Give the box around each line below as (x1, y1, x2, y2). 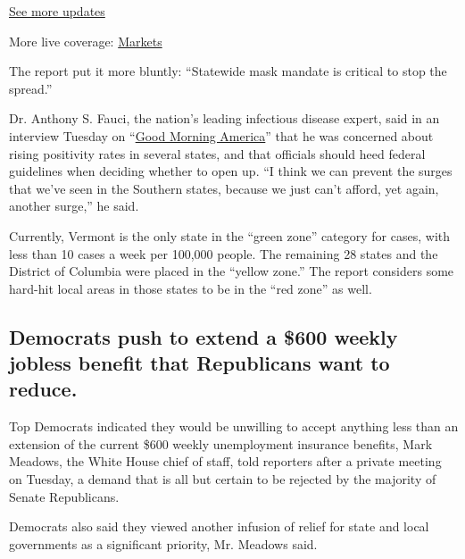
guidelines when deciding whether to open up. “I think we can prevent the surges (9, 162, 453, 180)
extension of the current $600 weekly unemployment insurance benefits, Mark (9, 434, 433, 453)
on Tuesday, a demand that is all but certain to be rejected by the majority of (9, 470, 436, 488)
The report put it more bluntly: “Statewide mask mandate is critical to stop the (9, 62, 447, 80)
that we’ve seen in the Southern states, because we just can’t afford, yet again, (9, 179, 439, 197)
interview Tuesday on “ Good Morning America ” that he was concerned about (9, 126, 434, 145)
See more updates (9, 2, 105, 20)
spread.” (9, 79, 53, 97)
